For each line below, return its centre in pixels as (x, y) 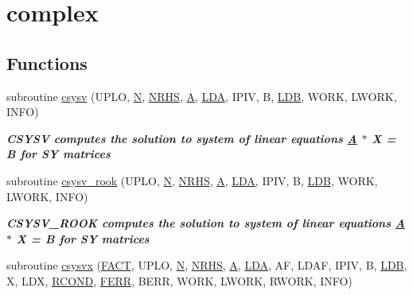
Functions (47, 62)
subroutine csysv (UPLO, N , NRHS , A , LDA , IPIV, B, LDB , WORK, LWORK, (202, 96)
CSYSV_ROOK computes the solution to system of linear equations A (206, 223)
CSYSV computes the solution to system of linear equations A (182, 138)
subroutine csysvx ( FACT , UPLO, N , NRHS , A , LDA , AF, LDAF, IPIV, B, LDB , (207, 265)
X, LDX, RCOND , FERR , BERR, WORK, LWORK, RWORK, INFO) (179, 280)
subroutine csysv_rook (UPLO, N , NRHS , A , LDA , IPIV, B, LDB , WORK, (192, 180)
